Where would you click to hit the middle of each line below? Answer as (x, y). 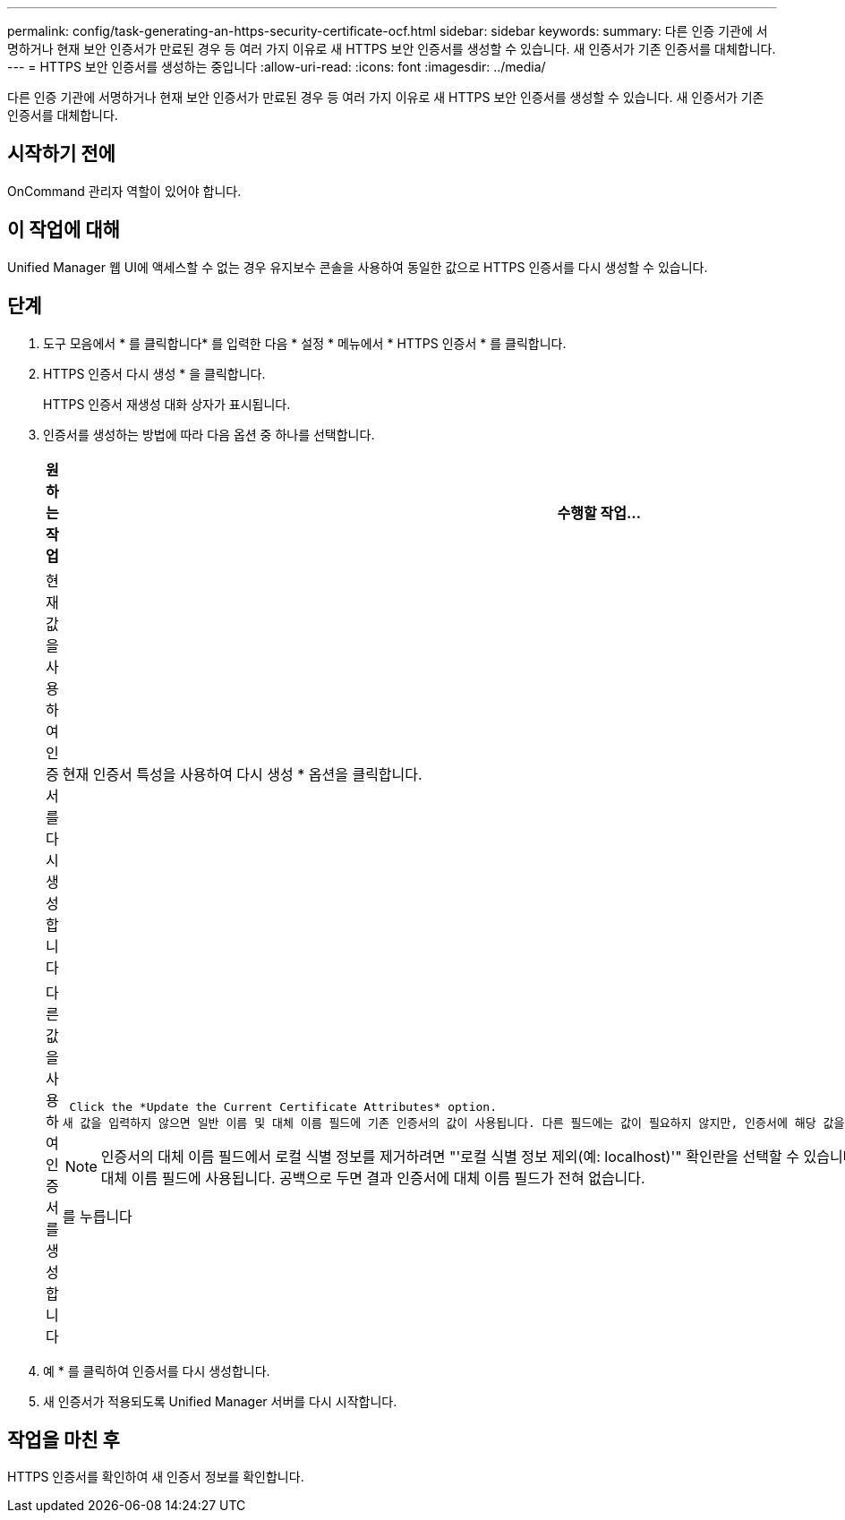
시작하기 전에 (61, 154)
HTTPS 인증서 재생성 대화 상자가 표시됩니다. (167, 404)
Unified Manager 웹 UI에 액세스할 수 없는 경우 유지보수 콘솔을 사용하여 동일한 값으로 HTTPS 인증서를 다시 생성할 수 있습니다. (358, 267)
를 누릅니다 (97, 1217)
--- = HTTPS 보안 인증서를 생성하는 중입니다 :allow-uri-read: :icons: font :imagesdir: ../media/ (277, 67)
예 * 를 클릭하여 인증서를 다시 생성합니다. (157, 1371)
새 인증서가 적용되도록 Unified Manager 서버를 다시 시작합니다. (220, 1401)
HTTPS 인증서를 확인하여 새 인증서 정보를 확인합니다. (156, 1477)
